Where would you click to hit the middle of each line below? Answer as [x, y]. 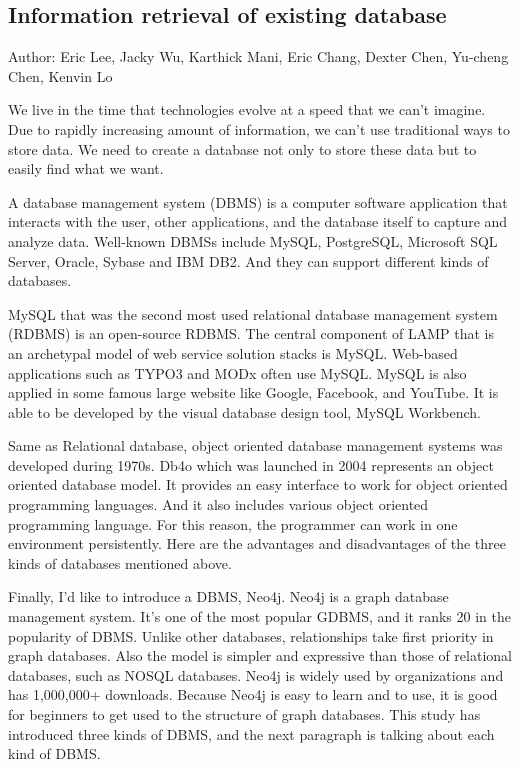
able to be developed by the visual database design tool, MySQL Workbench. [245, 411]
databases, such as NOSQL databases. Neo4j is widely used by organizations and [256, 674]
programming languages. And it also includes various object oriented [218, 504]
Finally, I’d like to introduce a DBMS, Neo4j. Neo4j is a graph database [228, 596]
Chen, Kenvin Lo [60, 75]
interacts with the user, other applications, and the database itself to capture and [258, 221]
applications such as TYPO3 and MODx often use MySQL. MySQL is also [237, 372]
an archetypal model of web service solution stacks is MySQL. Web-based [233, 352]
